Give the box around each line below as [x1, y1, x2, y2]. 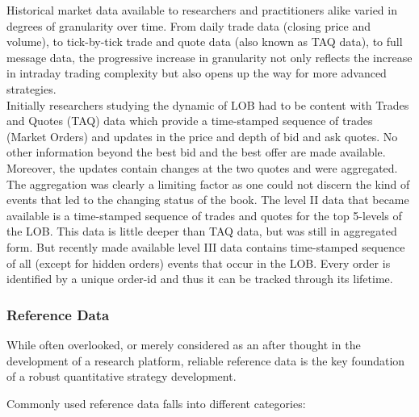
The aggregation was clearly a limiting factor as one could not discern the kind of [6, 175, 410, 192]
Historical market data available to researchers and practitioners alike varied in [6, 2, 397, 18]
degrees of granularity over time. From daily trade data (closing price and [6, 17, 371, 34]
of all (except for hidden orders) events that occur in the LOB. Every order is [6, 254, 391, 271]
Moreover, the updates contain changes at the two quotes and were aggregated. [6, 159, 398, 176]
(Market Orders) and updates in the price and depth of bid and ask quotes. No [6, 127, 398, 144]
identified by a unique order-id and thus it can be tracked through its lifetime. [6, 270, 393, 287]
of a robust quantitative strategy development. [6, 368, 237, 385]
